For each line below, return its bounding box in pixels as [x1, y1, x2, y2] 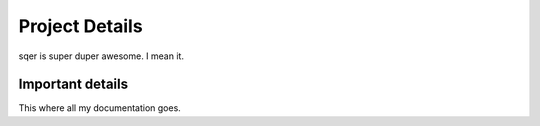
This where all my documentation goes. [18, 102, 182, 114]
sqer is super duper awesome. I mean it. [18, 50, 185, 62]
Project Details [18, 15, 144, 37]
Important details [18, 76, 129, 93]
